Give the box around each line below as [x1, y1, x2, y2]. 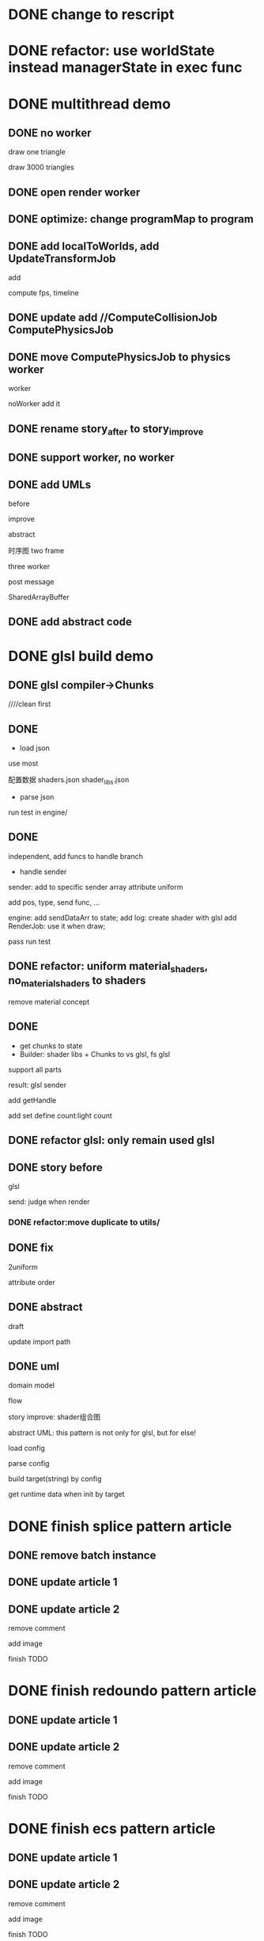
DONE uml [8, 1359, 60, 1373]
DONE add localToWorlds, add [8, 239, 160, 253]
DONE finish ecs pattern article [8, 1819, 216, 1837]
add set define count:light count [8, 1111, 112, 1120]
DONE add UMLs [8, 477, 92, 492]
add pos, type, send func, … [8, 897, 100, 907]
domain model [8, 1381, 55, 1390]
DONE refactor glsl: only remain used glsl [8, 1134, 215, 1147]
